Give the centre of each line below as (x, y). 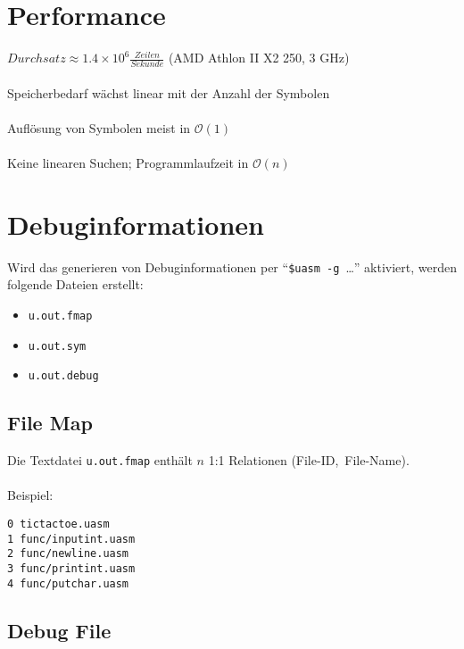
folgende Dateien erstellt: (75, 284)
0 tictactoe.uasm (58, 524)
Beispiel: (30, 495)
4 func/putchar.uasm (68, 583)
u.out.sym (57, 346)
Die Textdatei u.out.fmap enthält (100, 460)
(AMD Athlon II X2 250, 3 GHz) (259, 58)
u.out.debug (63, 376)
